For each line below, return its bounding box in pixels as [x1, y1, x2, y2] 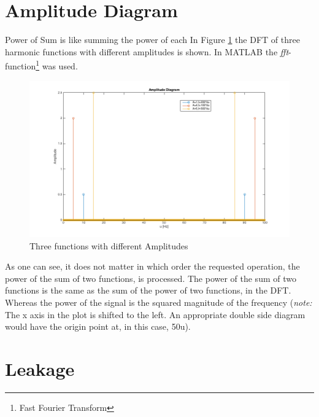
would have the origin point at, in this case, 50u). [5, 320, 191, 333]
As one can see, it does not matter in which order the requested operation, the [5, 260, 300, 273]
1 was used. [36, 58, 78, 72]
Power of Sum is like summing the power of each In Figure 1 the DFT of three [5, 33, 300, 46]
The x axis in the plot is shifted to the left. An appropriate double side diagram [5, 308, 306, 321]
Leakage [5, 356, 75, 381]
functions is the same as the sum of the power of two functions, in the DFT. [5, 284, 291, 297]
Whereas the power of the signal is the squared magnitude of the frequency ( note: [5, 295, 312, 308]
